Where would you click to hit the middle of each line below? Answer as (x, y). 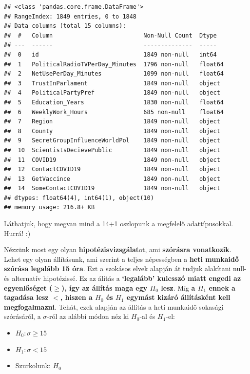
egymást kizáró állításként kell (178, 297)
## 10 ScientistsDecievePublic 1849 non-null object (112, 150)
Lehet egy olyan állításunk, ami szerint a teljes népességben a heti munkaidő (121, 259)
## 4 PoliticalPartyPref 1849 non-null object (112, 93)
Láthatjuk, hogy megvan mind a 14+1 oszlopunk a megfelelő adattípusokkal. (119, 224)
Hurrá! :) (17, 233)
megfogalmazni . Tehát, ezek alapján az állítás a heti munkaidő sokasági (114, 306)
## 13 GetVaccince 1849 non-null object (112, 179)
